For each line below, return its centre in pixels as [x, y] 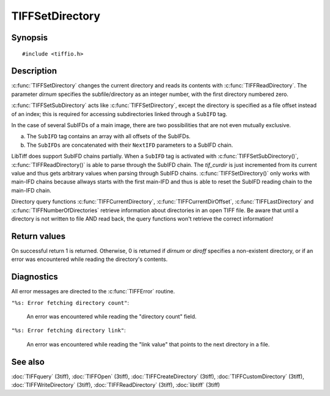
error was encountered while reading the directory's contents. [90, 259]
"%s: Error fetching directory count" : [70, 302]
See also [28, 361]
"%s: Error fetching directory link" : [69, 331]
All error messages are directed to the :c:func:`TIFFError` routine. [93, 291]
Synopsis [30, 38]
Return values [38, 236]
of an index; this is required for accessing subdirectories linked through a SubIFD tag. [119, 114]
